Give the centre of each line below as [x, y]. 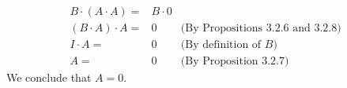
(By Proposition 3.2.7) [235, 62]
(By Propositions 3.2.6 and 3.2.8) [261, 29]
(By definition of [221, 45]
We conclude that [49, 77]
